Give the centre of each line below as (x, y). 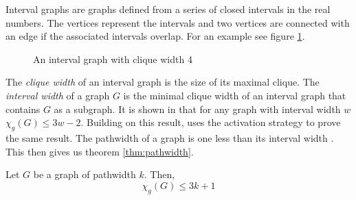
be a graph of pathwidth (85, 174)
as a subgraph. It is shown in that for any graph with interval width (197, 109)
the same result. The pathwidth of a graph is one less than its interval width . (170, 137)
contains (23, 109)
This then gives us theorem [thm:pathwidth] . (100, 151)
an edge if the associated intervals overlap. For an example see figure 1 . (155, 36)
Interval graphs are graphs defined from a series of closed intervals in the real (168, 9)
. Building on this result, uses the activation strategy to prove (211, 122)
